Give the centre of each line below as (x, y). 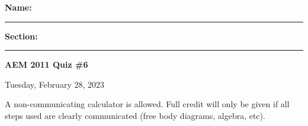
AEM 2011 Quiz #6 (46, 64)
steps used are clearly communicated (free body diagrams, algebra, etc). (135, 115)
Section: (21, 36)
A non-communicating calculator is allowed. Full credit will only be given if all (147, 104)
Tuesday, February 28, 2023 (54, 84)
